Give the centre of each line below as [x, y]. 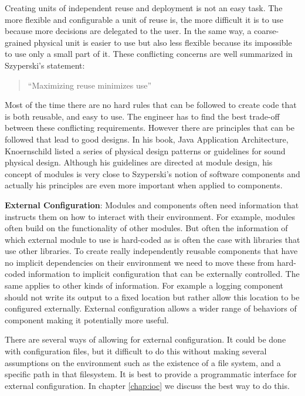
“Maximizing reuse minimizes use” [90, 85]
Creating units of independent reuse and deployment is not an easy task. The [144, 8]
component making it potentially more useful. [87, 319]
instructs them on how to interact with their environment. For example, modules [150, 216]
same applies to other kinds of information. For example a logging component [144, 285]
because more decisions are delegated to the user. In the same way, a [128, 31]
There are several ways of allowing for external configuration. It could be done [145, 339]
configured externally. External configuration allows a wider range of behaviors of [151, 308]
